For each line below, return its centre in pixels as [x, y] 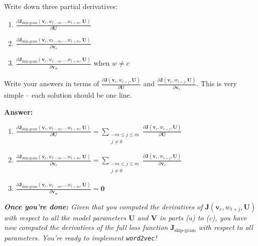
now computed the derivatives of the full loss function [86, 227]
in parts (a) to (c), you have [203, 217]
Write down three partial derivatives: [61, 6]
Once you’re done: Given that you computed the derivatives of [103, 206]
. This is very [217, 83]
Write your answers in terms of [52, 83]
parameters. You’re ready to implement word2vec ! [81, 237]
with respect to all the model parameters [65, 217]
